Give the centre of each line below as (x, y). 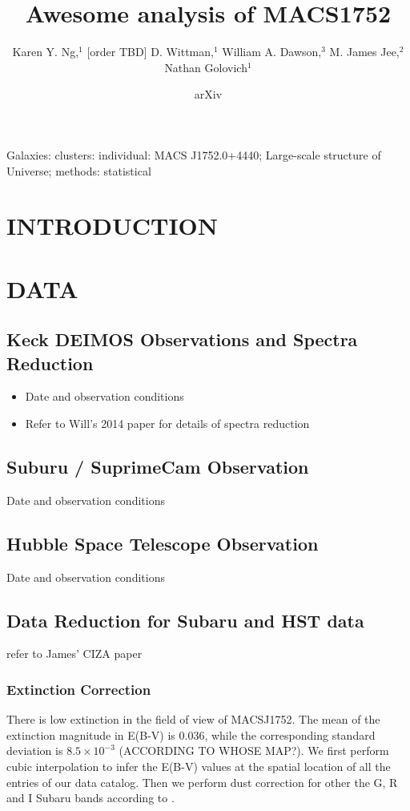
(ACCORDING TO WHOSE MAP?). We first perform (254, 750)
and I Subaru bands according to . (90, 798)
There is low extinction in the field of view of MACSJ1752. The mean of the (193, 719)
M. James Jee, (364, 52)
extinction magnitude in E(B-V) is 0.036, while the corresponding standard (191, 734)
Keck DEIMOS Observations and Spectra (182, 339)
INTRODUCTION (113, 226)
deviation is (35, 750)
